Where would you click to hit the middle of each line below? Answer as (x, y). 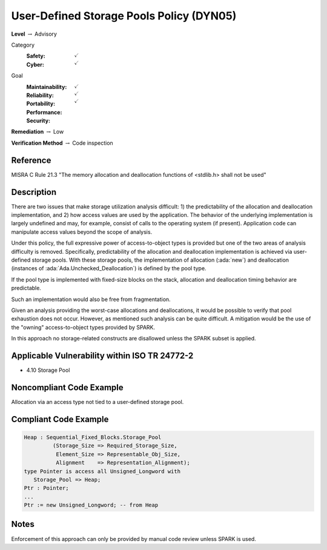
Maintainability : (47, 87)
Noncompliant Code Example (67, 387)
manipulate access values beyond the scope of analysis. (82, 232)
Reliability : (40, 95)
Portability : (41, 104)
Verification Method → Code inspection (62, 143)
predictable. (26, 288)
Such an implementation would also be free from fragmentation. (91, 299)
